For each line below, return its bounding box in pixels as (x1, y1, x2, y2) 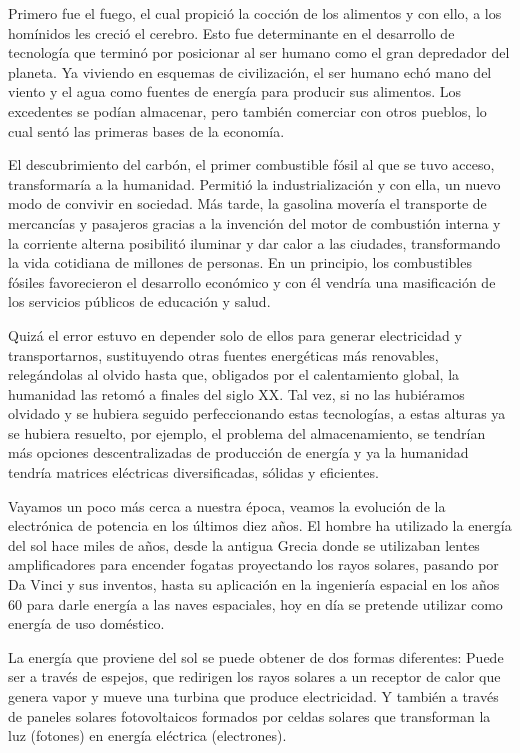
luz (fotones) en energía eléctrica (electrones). (8, 725, 287, 746)
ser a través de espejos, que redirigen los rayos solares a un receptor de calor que (8, 666, 501, 687)
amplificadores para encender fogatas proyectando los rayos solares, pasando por (8, 554, 499, 575)
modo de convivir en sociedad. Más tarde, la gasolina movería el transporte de (8, 193, 487, 214)
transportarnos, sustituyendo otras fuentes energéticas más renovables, (8, 344, 439, 365)
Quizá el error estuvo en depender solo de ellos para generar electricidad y (8, 324, 462, 345)
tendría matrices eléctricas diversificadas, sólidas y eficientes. (8, 462, 379, 483)
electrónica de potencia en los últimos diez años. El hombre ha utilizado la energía (8, 515, 512, 536)
